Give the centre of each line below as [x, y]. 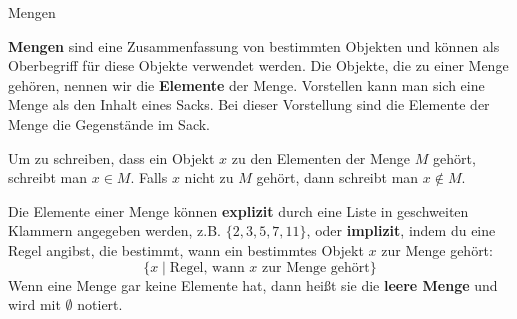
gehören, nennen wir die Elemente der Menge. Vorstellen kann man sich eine [246, 84]
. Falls [149, 177]
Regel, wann [207, 267]
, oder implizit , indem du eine [401, 230]
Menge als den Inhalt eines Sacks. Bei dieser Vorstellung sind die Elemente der [249, 104]
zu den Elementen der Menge [321, 157]
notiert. [100, 304]
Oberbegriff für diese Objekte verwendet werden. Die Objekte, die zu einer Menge [258, 65]
